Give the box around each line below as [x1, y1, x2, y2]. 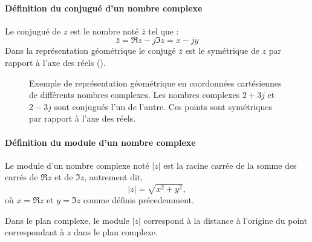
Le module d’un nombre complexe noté [5, 159, 149, 171]
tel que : [148, 24, 179, 37]
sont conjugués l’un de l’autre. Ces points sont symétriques [54, 100, 272, 113]
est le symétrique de [185, 44, 259, 57]
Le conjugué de [5, 24, 61, 37]
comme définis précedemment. [83, 194, 194, 206]
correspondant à [5, 226, 65, 238]
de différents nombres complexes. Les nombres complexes [29, 88, 240, 101]
